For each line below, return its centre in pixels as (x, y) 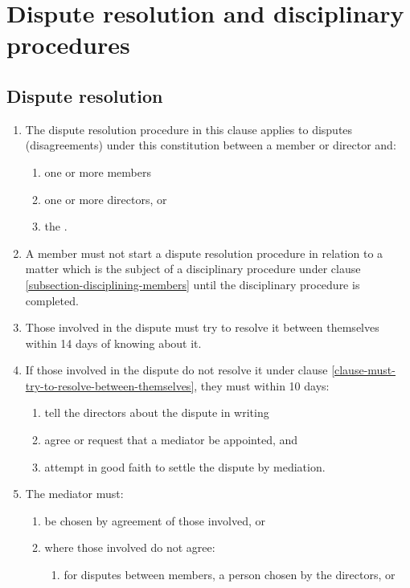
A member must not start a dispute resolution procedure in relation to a (204, 253)
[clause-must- (363, 370)
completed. (52, 300)
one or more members (98, 171)
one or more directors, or (106, 199)
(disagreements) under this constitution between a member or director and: (211, 145)
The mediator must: (74, 494)
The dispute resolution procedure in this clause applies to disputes (189, 129)
